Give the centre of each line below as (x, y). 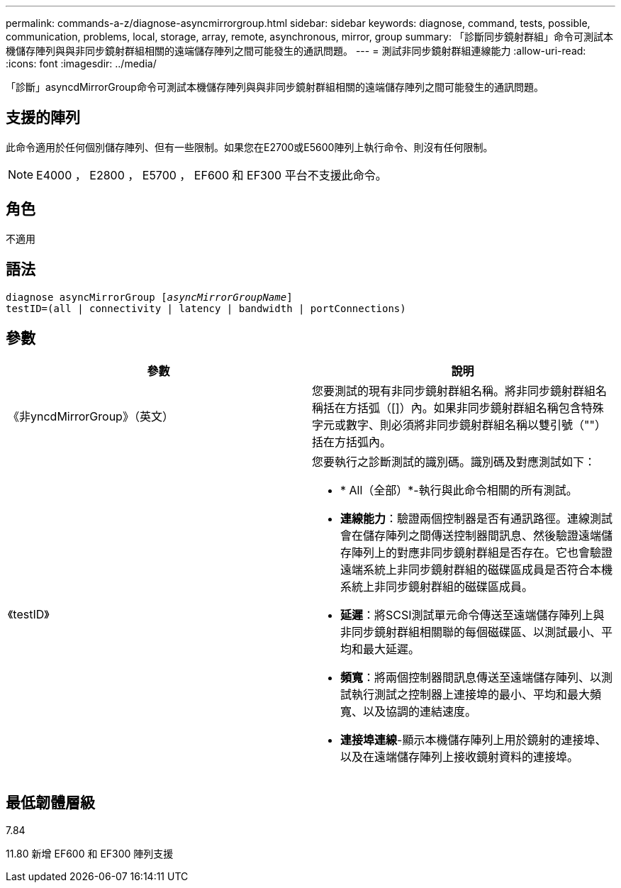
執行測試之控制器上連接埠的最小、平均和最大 (471, 695)
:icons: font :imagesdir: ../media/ (81, 63)
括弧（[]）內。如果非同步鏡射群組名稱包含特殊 (481, 408)
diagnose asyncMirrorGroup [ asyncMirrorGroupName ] (149, 297)
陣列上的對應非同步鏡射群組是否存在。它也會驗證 (482, 553)
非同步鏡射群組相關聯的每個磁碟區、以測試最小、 (471, 632)
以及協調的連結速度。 (420, 712)
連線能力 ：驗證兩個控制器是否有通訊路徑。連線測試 (477, 519)
